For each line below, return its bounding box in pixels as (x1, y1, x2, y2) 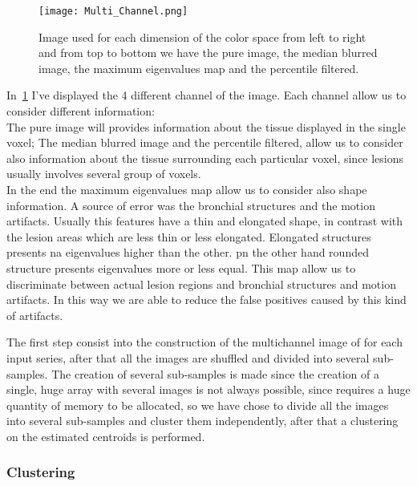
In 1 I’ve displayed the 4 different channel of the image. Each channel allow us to (6, 87, 407, 103)
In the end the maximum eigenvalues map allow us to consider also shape (6, 181, 367, 197)
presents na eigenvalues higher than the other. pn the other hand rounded (6, 244, 369, 261)
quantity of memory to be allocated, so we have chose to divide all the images (6, 396, 389, 413)
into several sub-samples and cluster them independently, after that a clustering (6, 412, 399, 429)
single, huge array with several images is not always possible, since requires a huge (6, 381, 411, 398)
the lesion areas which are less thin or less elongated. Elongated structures (6, 228, 371, 245)
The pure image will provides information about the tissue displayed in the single (6, 118, 406, 135)
